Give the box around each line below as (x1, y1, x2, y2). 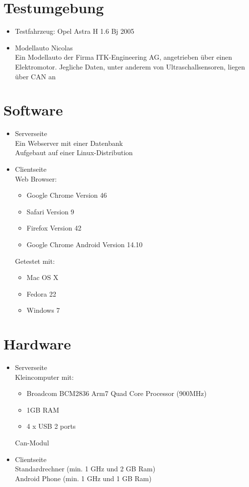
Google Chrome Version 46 (26, 190, 107, 200)
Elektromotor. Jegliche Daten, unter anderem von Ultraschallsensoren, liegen (15, 61, 245, 71)
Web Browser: (15, 173, 57, 184)
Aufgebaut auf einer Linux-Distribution (15, 147, 133, 158)
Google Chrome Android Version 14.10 (26, 239, 143, 249)
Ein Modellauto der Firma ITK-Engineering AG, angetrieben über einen (15, 52, 232, 62)
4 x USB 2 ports (26, 421, 76, 431)
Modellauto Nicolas (15, 42, 73, 52)
